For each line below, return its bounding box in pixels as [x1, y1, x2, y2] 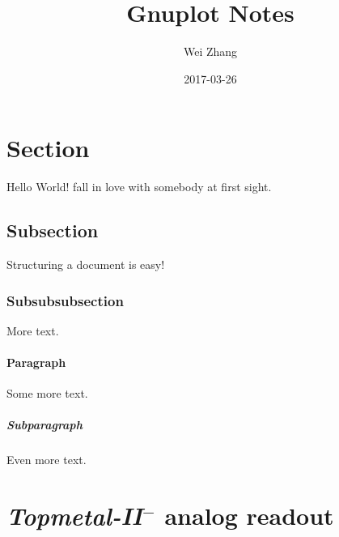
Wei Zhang [183, 43, 238, 60]
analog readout [164, 499, 334, 532]
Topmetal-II [6, 499, 142, 533]
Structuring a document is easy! [6, 256, 165, 273]
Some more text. [6, 385, 88, 402]
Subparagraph [6, 416, 83, 433]
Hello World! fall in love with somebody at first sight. [6, 178, 272, 195]
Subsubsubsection [6, 290, 124, 310]
